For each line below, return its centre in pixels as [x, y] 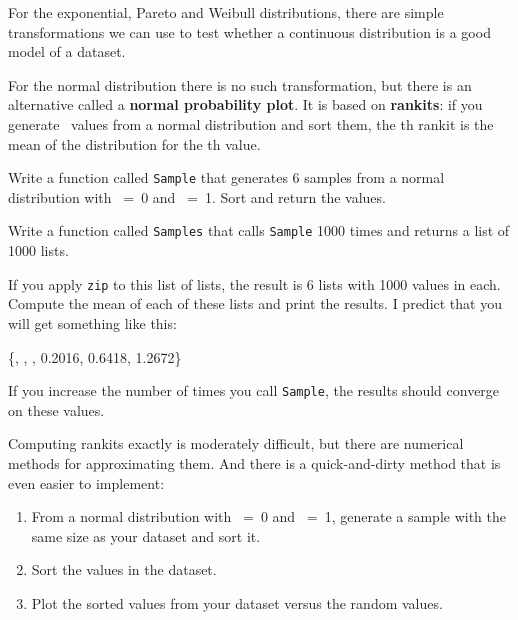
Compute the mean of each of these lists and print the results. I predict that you [255, 303]
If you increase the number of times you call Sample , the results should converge [254, 390]
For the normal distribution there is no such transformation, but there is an [240, 84]
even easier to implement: [86, 482]
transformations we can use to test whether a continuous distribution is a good [249, 31]
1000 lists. [38, 250]
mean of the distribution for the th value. [134, 143]
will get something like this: [92, 322]
